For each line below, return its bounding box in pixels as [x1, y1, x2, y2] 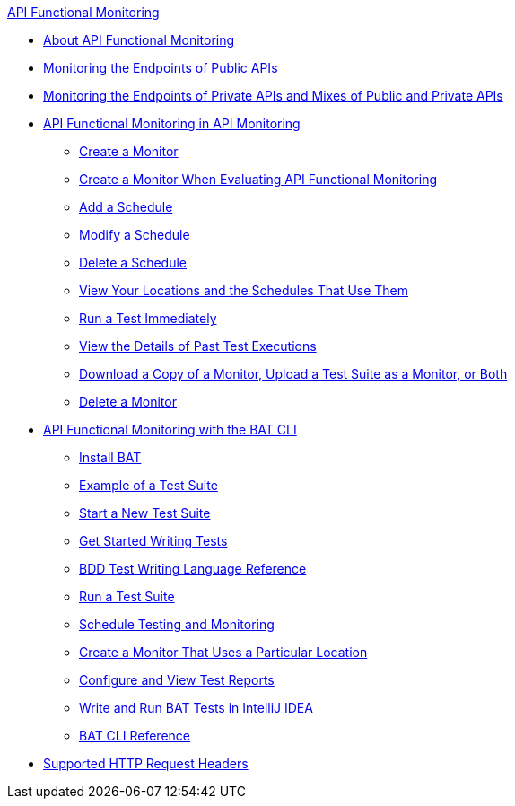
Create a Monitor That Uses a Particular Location [79, 644, 368, 660]
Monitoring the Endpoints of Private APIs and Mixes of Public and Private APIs [43, 88, 503, 103]
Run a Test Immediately [79, 311, 217, 326]
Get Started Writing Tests [79, 533, 228, 548]
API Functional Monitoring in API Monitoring [43, 116, 301, 131]
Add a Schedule [79, 199, 173, 215]
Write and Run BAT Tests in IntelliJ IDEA [79, 700, 313, 715]
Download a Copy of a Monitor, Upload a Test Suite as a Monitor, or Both [79, 366, 508, 381]
